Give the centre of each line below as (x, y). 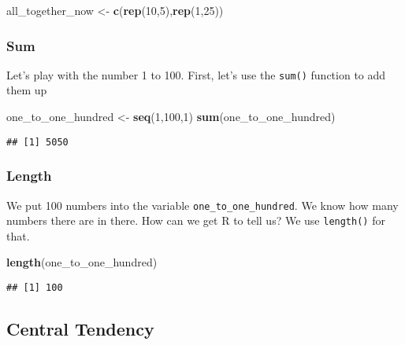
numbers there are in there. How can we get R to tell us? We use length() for (196, 220)
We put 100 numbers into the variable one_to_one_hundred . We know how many (202, 205)
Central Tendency (80, 329)
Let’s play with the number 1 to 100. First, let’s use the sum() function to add (196, 74)
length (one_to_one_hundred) (82, 262)
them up (27, 90)
